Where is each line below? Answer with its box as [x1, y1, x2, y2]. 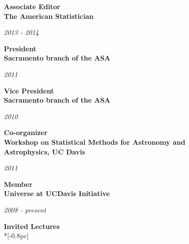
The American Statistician [4, 11, 94, 21]
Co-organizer [4, 127, 48, 137]
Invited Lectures [4, 221, 60, 231]
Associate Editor [4, 1, 60, 11]
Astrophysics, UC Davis [4, 146, 85, 156]
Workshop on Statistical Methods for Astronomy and [4, 137, 186, 147]
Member [4, 179, 33, 189]
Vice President [4, 85, 54, 95]
